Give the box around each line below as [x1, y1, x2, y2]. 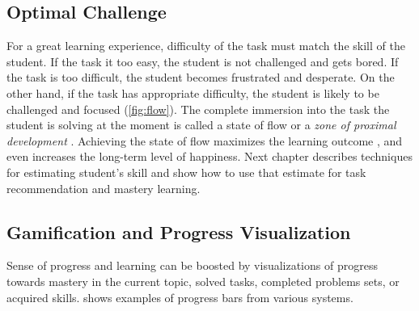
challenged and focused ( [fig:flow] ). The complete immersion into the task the [6, 100, 390, 117]
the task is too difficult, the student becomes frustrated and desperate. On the [6, 69, 395, 86]
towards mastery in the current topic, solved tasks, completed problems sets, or [6, 272, 400, 289]
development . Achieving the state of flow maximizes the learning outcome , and [6, 132, 403, 149]
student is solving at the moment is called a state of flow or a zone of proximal [6, 116, 396, 133]
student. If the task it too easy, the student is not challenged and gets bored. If [6, 53, 399, 69]
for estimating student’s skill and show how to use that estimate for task [6, 163, 366, 180]
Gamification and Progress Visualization [6, 219, 351, 244]
